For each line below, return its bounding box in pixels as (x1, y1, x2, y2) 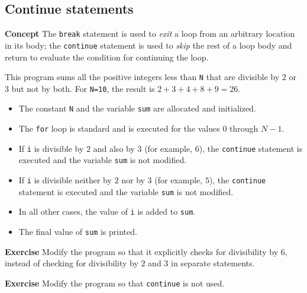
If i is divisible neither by (18, 174, 112, 186)
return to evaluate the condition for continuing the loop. (5, 50, 209, 63)
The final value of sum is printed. (18, 225, 137, 238)
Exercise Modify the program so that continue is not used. (5, 276, 225, 289)
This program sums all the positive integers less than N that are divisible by (5, 71, 280, 83)
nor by (121, 174, 145, 186)
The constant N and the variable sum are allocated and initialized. (18, 102, 256, 114)
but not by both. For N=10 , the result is (11, 82, 155, 94)
